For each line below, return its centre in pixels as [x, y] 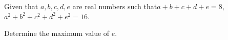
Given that [21, 6]
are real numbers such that [115, 6]
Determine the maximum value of [57, 33]
